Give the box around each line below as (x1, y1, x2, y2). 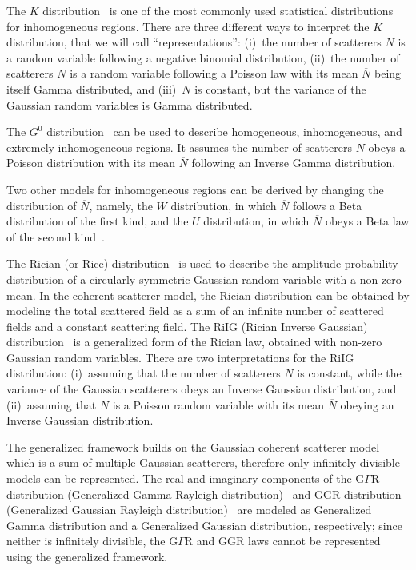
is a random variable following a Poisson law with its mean (70, 65, 358, 82)
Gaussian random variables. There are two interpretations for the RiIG (6, 349, 354, 365)
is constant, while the (297, 365, 402, 381)
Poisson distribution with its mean (6, 154, 175, 171)
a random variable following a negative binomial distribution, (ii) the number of (6, 49, 400, 66)
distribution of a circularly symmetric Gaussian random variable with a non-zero (6, 270, 402, 287)
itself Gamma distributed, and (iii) (6, 80, 177, 97)
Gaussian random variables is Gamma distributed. (6, 96, 253, 113)
